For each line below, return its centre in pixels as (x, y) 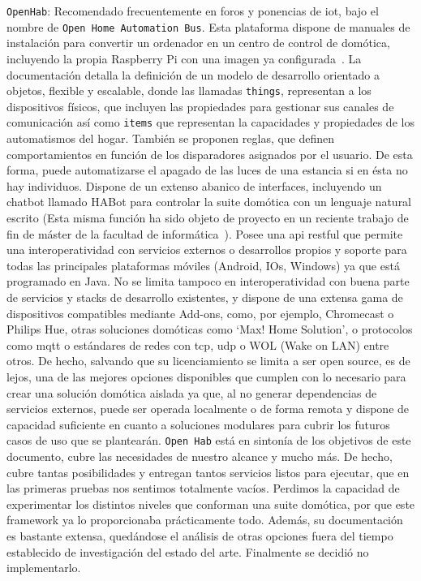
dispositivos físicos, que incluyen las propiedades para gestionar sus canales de (200, 106)
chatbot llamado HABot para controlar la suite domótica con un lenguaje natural (209, 202)
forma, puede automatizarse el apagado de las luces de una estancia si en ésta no (207, 170)
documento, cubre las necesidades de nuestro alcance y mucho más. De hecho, (200, 456)
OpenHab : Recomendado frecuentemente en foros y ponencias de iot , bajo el (193, 11)
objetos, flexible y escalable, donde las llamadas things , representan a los (189, 90)
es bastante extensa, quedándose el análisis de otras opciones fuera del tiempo (200, 535)
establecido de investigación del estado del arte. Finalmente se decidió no (188, 551)
